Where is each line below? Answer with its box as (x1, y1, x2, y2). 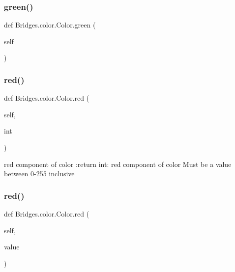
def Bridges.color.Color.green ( (4, 20, 96, 30)
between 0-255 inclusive (4, 168, 75, 179)
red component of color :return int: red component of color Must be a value (4, 159, 232, 169)
